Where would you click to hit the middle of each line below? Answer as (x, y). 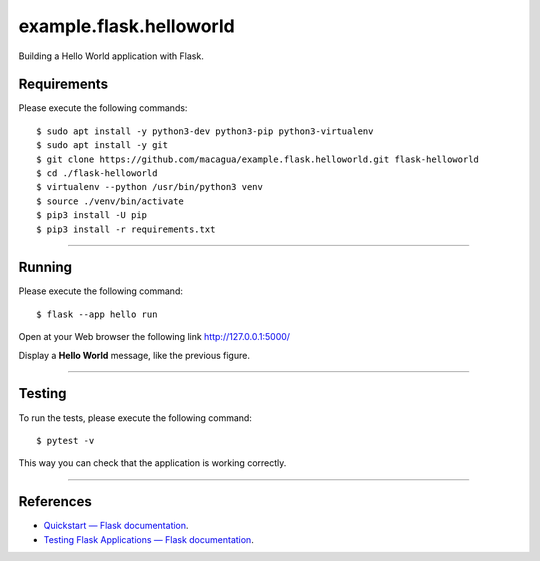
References (55, 501)
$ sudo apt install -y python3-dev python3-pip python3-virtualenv (205, 131)
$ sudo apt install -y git (102, 145)
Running (45, 267)
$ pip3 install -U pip (92, 215)
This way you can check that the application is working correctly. (152, 463)
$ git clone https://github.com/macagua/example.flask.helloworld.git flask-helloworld (258, 159)
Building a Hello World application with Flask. (111, 56)
